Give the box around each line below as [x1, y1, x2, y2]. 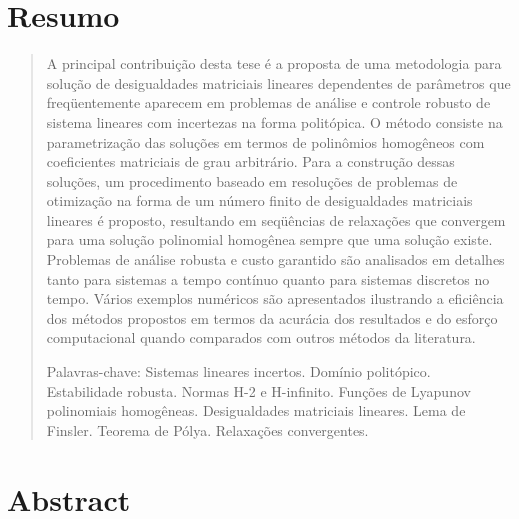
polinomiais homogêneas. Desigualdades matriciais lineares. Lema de [46, 400, 466, 421]
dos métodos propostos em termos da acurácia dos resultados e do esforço [46, 307, 498, 328]
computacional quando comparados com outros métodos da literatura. [46, 327, 476, 348]
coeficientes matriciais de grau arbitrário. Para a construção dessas [46, 151, 455, 172]
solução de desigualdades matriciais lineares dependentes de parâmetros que [46, 72, 511, 93]
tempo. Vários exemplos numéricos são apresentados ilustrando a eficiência [46, 288, 504, 309]
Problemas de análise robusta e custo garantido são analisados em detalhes [46, 249, 505, 270]
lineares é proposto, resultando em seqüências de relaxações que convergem [46, 209, 506, 230]
